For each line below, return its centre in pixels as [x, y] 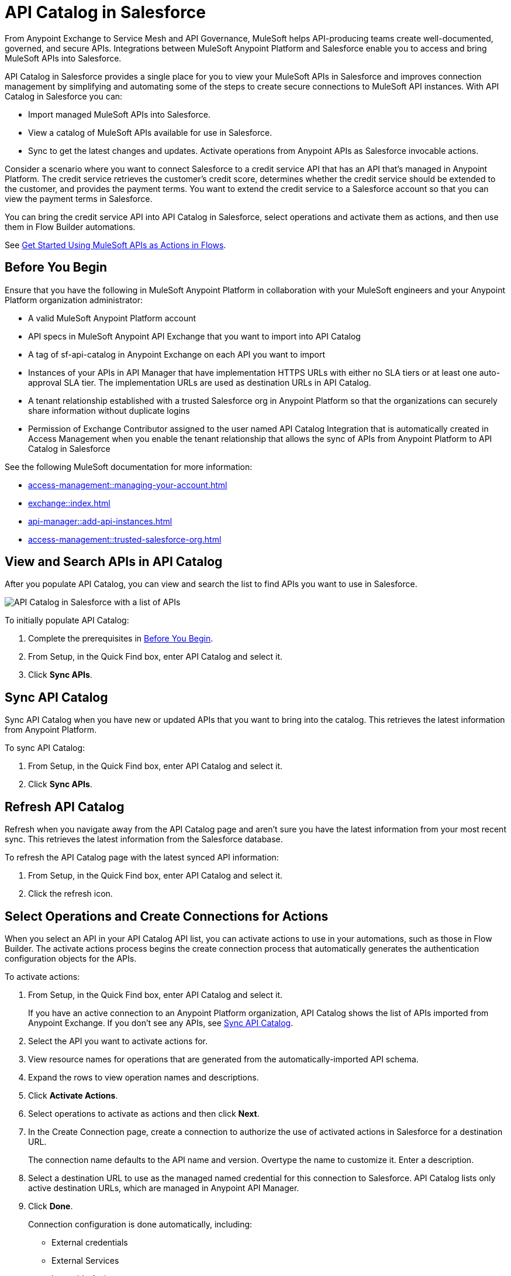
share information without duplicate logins [109, 410]
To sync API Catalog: [45, 748]
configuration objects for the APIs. [71, 958]
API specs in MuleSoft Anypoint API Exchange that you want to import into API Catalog [194, 336]
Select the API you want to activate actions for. [118, 1041]
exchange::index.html [69, 503]
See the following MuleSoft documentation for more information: [129, 467]
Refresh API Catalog [65, 807]
